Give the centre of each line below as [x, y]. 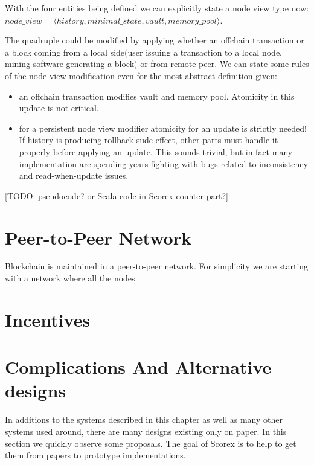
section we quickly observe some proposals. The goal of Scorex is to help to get [151, 443]
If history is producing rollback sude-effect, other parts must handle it [149, 140]
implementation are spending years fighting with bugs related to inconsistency [163, 163]
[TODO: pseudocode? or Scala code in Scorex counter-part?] [117, 195]
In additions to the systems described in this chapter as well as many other [144, 419]
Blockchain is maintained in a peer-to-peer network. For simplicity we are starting [157, 266]
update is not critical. [59, 108]
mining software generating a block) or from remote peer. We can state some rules [157, 64]
